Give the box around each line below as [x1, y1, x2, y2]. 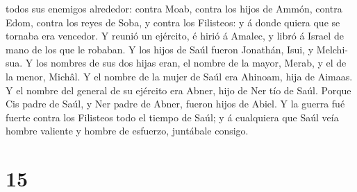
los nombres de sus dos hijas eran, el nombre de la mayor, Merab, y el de [36, 55, 347, 70]
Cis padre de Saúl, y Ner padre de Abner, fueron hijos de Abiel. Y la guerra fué [6, 96, 345, 111]
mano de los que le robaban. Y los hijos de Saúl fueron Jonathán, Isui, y [6, 42, 314, 56]
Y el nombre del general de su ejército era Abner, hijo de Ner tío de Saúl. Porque [6, 82, 351, 97]
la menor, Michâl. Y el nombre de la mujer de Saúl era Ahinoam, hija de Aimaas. [6, 69, 353, 83]
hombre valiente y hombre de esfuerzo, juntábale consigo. [6, 123, 249, 138]
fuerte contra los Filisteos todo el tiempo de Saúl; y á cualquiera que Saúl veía [6, 110, 339, 124]
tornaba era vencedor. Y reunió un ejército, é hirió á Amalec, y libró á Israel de [6, 28, 344, 43]
